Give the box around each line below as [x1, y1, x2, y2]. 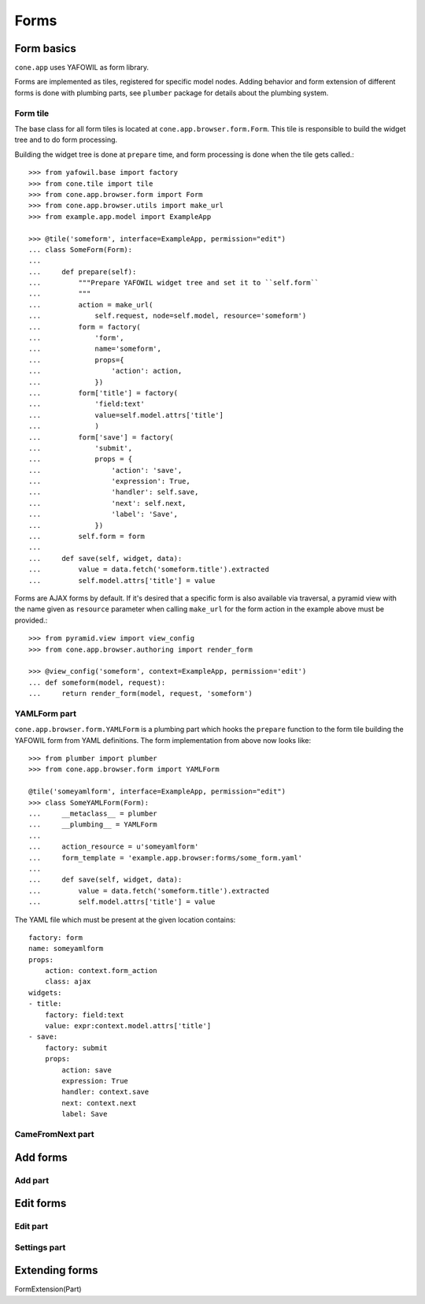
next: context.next [61, 1098, 137, 1107]
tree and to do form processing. [14, 135, 118, 145]
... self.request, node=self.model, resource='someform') [28, 311, 307, 321]
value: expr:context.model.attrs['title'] [44, 1021, 212, 1031]
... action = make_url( [28, 300, 153, 309]
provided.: [14, 615, 48, 625]
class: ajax [44, 977, 91, 986]
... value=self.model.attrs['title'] [28, 411, 224, 419]
